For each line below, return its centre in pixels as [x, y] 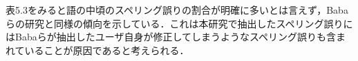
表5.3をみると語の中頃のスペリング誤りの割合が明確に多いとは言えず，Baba [177, 10]
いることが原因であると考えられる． [107, 50]
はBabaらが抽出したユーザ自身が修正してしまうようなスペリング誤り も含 [171, 37]
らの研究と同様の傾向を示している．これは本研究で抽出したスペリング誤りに [179, 23]
